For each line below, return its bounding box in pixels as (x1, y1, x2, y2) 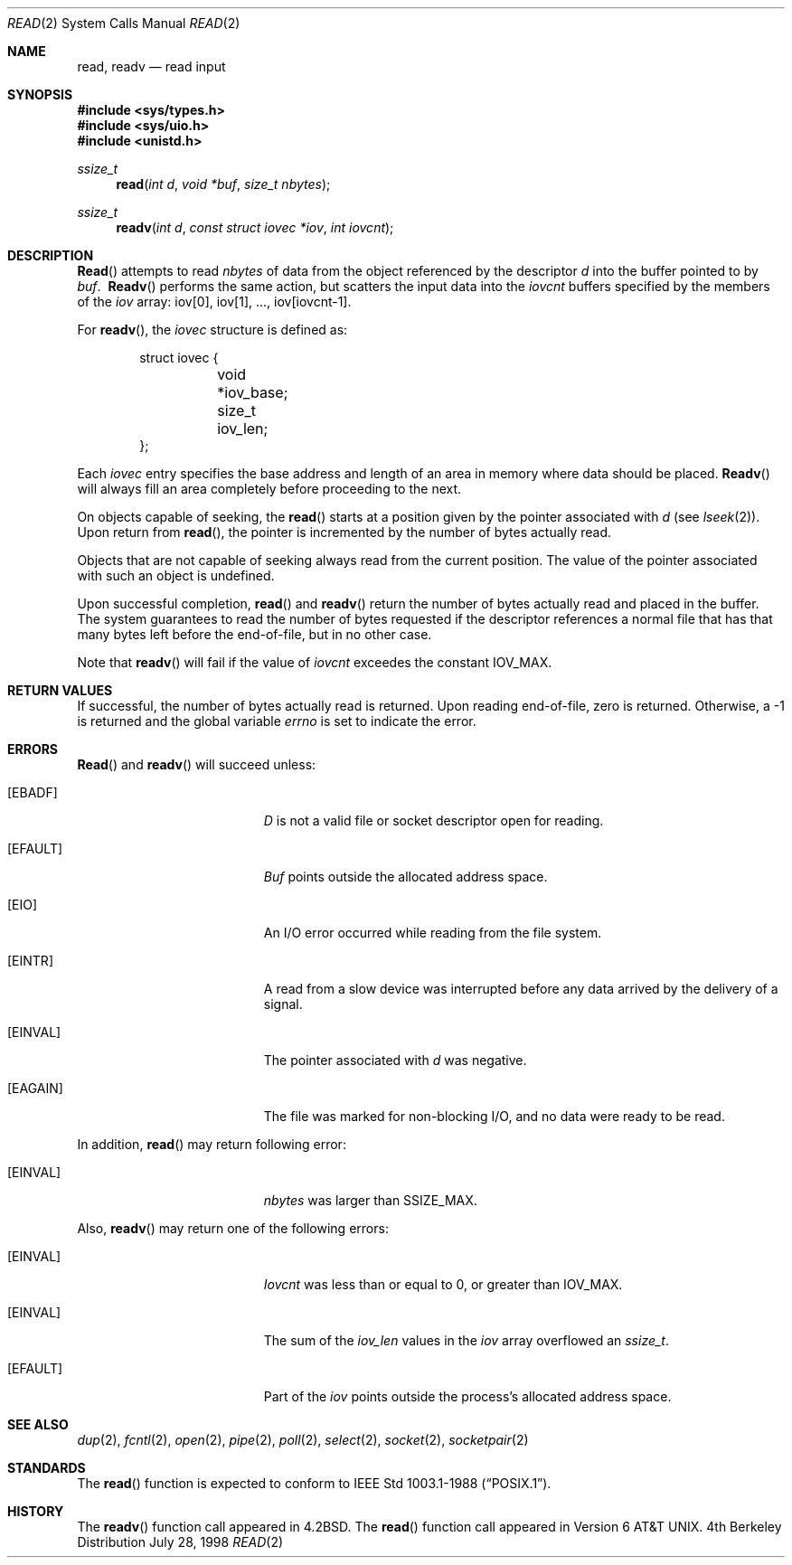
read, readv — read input (77, 59, 226, 74)
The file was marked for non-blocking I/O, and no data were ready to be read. (263, 1108, 725, 1124)
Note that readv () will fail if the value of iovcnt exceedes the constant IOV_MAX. (77, 655, 552, 670)
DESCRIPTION (7, 248, 94, 263)
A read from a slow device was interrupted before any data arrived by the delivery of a (263, 981, 778, 996)
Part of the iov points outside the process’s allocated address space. (263, 1389, 672, 1404)
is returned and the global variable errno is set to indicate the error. (77, 713, 476, 729)
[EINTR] (7, 953, 53, 968)
